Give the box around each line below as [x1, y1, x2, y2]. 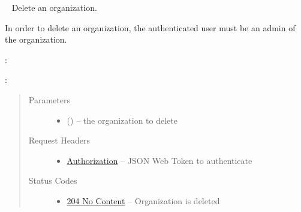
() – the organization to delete [67, 114, 177, 126]
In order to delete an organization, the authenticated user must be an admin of [5, 21, 296, 34]
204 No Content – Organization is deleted [67, 194, 220, 207]
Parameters [28, 93, 70, 106]
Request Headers [28, 134, 91, 147]
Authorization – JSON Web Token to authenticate [67, 154, 252, 166]
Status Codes [28, 174, 77, 187]
